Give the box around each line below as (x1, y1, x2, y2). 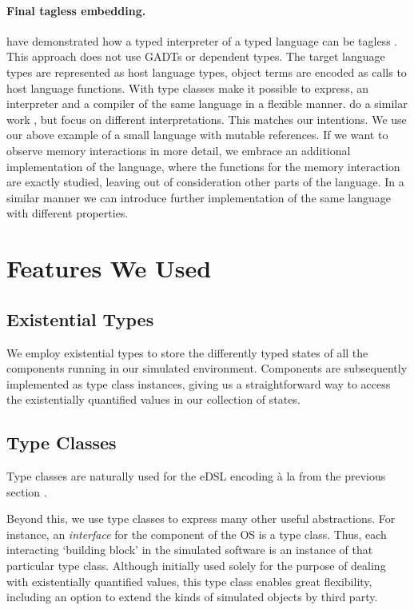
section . (6, 483, 47, 500)
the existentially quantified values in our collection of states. (6, 391, 301, 408)
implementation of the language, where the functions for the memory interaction (6, 157, 400, 174)
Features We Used (6, 252, 212, 285)
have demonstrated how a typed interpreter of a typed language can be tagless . (6, 32, 398, 49)
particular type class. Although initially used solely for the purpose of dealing (6, 557, 386, 574)
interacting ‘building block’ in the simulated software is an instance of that (6, 541, 373, 558)
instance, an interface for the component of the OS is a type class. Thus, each (6, 525, 387, 542)
